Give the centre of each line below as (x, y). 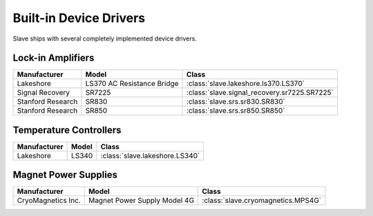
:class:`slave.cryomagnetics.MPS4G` (262, 201)
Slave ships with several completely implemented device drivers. (105, 39)
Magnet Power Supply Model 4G (142, 201)
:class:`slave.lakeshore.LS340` (150, 155)
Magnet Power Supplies (65, 175)
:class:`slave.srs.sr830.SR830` (236, 102)
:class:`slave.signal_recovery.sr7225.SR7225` (260, 93)
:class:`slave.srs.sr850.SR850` (236, 111)
